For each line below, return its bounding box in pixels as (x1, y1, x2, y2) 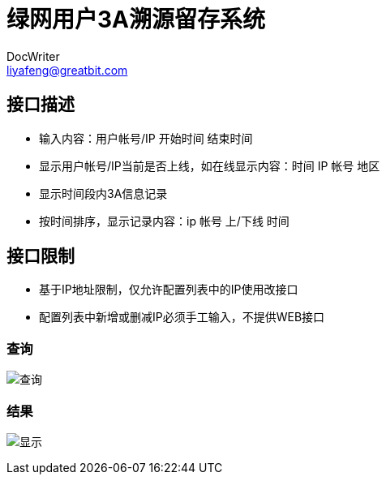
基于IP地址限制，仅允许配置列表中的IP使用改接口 (39, 282, 298, 297)
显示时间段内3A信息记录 (39, 186, 168, 200)
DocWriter (6, 49, 60, 63)
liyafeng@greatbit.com (6, 62, 128, 77)
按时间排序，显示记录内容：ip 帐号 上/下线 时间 (39, 213, 289, 228)
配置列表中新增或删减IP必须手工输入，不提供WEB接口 (39, 310, 325, 324)
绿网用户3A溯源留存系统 (6, 6, 265, 33)
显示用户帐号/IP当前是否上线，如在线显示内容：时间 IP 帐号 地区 (39, 158, 380, 173)
